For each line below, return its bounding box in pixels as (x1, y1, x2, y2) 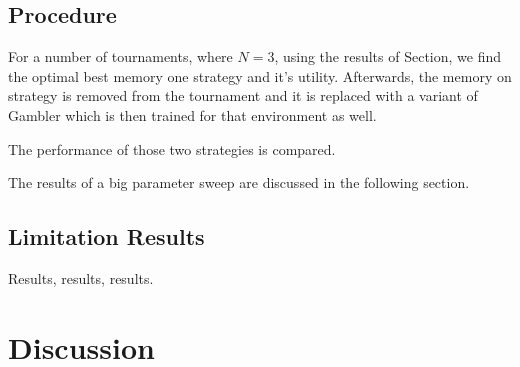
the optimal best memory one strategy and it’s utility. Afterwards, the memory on (8, 65, 512, 86)
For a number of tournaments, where (8, 46, 233, 67)
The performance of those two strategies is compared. (8, 138, 336, 159)
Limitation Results (8, 221, 205, 252)
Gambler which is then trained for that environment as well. (8, 104, 377, 125)
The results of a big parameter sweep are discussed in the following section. (8, 172, 470, 193)
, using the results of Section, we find (274, 46, 502, 67)
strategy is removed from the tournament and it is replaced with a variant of (8, 85, 478, 106)
